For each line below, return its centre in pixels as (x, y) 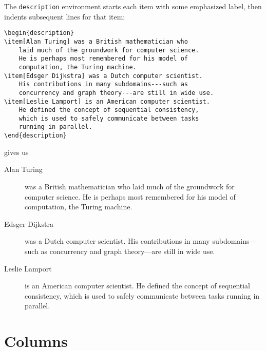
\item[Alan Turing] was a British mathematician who (96, 41)
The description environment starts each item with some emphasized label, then (133, 6)
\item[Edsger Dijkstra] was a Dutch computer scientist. (103, 76)
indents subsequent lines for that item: (65, 16)
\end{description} (35, 136)
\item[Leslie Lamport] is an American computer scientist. (107, 101)
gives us (16, 152)
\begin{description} (39, 33)
